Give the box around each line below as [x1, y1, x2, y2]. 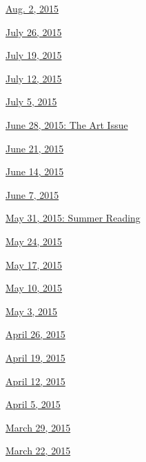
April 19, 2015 [6, 350, 65, 364]
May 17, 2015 [6, 257, 63, 272]
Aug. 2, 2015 [6, 1, 59, 15]
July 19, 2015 [6, 48, 62, 62]
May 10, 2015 [6, 281, 63, 295]
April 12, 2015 [6, 373, 65, 388]
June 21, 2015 [6, 141, 64, 155]
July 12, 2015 [6, 71, 62, 85]
